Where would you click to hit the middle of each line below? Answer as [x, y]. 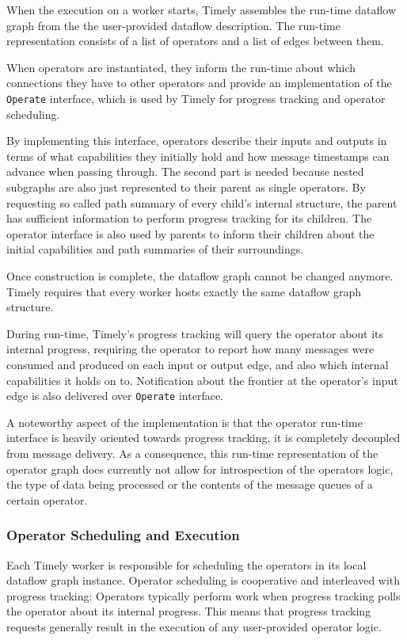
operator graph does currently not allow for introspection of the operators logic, [200, 469]
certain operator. [47, 499]
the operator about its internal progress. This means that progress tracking [189, 611]
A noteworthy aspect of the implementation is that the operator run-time [184, 422]
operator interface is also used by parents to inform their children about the [190, 233]
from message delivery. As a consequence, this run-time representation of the [192, 453]
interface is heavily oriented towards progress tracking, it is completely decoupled [203, 438]
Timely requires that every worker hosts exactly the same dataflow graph [184, 291]
